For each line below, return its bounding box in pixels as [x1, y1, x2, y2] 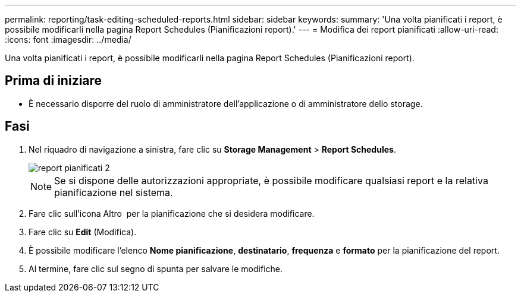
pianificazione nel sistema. [54, 186, 173, 198]
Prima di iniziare [5, 73, 102, 89]
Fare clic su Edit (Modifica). [29, 226, 137, 237]
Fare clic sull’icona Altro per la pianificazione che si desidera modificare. [29, 208, 315, 219]
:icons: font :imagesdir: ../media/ [5, 34, 131, 45]
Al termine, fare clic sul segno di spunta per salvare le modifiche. [29, 263, 283, 274]
